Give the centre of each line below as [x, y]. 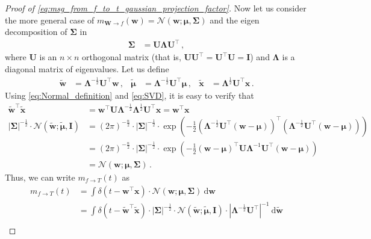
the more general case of [50, 20]
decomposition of [36, 32]
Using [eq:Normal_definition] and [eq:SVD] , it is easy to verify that [129, 95]
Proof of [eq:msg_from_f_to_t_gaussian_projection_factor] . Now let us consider [156, 8]
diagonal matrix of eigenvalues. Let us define [87, 68]
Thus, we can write [40, 177]
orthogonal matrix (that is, [132, 57]
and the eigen [235, 20]
